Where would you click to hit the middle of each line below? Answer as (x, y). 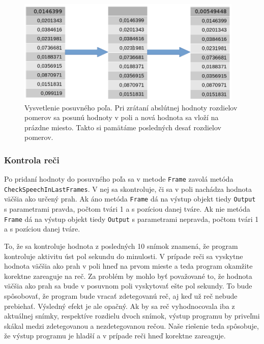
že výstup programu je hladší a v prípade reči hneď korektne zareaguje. (115, 336)
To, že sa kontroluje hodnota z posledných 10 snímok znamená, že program (121, 246)
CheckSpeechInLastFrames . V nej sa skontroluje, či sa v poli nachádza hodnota (128, 189)
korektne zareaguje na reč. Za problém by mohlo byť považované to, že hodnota (128, 276)
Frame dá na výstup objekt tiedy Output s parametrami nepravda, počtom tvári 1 (131, 219)
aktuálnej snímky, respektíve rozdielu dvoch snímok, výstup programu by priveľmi (132, 316)
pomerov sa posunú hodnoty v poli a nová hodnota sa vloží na (122, 117)
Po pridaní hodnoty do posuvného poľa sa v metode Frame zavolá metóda (119, 179)
